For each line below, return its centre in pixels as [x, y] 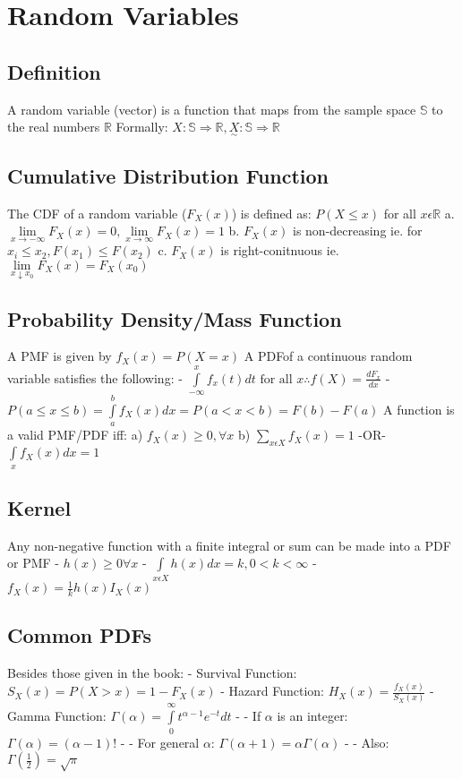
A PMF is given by [60, 356]
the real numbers [54, 127]
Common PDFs [80, 635]
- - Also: [367, 742]
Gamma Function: [57, 716]
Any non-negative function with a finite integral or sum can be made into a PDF [229, 545]
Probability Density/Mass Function [175, 318]
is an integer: [312, 716]
